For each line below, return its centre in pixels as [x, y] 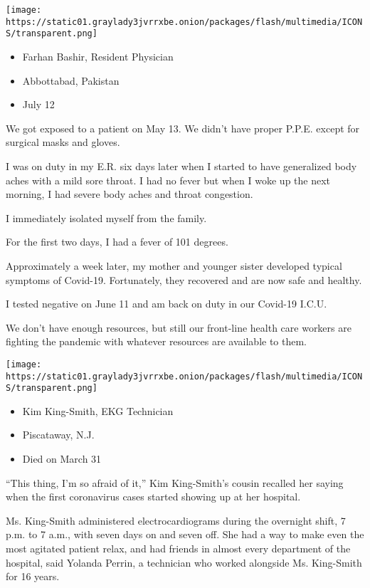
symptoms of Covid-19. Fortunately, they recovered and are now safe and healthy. [184, 279]
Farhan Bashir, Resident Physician [98, 56]
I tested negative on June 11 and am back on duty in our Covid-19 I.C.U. [166, 304]
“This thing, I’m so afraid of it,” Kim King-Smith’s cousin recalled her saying [175, 482]
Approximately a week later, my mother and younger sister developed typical [174, 265]
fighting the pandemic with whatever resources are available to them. [157, 341]
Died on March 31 [62, 459]
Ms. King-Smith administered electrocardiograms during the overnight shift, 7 [176, 520]
